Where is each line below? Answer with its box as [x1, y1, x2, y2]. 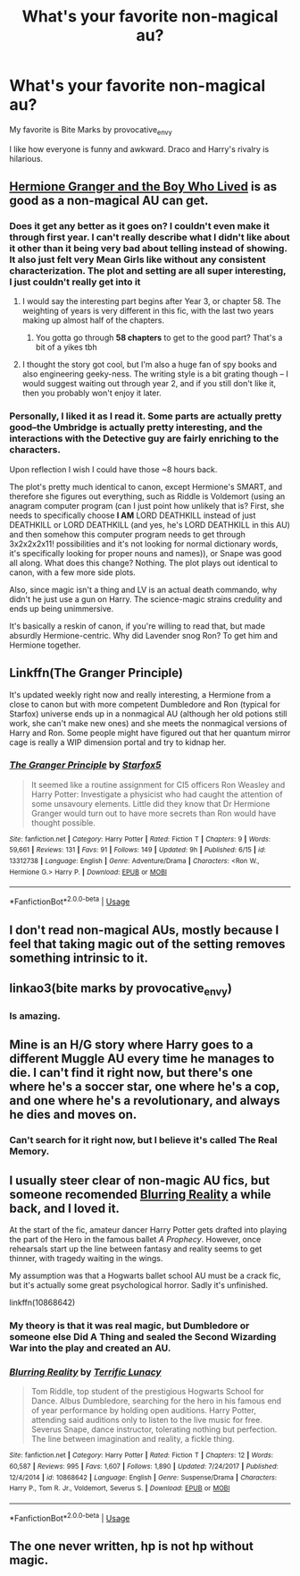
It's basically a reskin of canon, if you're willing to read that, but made [9, 620, 266, 631]
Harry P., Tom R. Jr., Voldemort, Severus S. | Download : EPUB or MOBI [9, 1484, 230, 1493]
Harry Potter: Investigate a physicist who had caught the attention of [30, 789, 283, 800]
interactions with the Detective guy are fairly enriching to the [9, 432, 279, 445]
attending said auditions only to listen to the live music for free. [30, 1415, 263, 1426]
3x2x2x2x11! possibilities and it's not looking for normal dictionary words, [9, 538, 279, 549]
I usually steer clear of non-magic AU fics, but [9, 1173, 271, 1188]
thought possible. [30, 817, 96, 828]
